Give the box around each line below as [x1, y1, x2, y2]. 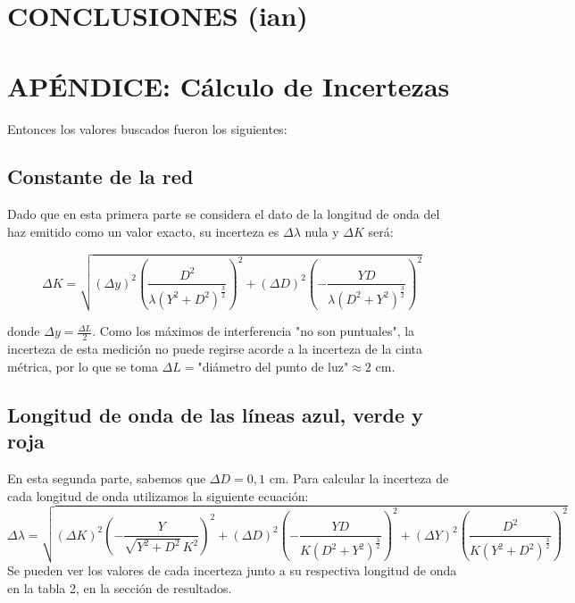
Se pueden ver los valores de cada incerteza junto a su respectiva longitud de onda [7, 560, 457, 579]
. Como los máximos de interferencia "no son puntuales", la [92, 322, 415, 340]
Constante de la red [7, 163, 194, 190]
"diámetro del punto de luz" [197, 356, 349, 375]
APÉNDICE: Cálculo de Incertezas [7, 67, 450, 104]
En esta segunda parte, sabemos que [7, 468, 206, 487]
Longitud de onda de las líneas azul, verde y [7, 400, 423, 428]
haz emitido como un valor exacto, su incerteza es [7, 222, 279, 240]
